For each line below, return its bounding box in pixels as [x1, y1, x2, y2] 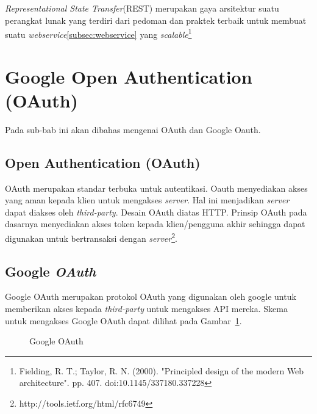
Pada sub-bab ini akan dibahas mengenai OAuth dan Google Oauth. [5, 123, 261, 136]
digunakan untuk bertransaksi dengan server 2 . [5, 230, 177, 244]
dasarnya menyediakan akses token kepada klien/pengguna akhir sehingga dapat [5, 217, 305, 230]
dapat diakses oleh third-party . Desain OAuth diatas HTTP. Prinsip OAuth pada [5, 205, 307, 218]
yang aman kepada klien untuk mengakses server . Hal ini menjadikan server [5, 194, 290, 206]
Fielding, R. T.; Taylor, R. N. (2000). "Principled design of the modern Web [19, 364, 304, 377]
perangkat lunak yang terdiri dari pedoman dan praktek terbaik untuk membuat [5, 13, 307, 26]
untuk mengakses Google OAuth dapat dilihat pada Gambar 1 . [5, 314, 242, 327]
